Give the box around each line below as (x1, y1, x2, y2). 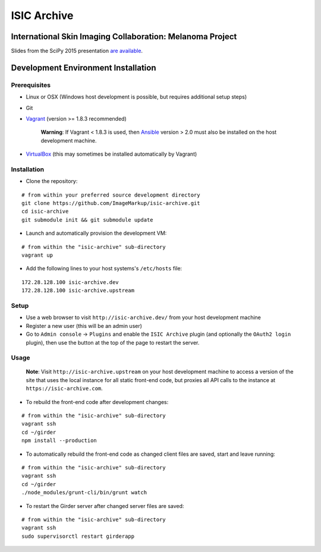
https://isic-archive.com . (26, 385, 103, 392)
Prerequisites (11, 81, 51, 89)
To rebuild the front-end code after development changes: (26, 398, 169, 405)
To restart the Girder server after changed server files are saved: (26, 502, 184, 509)
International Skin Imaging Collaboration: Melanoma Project (11, 31, 237, 42)
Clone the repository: (26, 178, 78, 185)
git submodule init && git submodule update (21, 216, 154, 223)
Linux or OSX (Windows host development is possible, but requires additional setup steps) (26, 93, 247, 100)
